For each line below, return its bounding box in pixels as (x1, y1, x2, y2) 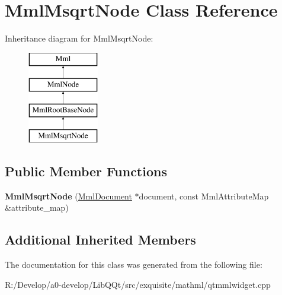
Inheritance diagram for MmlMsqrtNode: (5, 32, 153, 45)
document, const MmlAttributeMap (139, 189, 269, 202)
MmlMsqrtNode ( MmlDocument (5, 189, 132, 202)
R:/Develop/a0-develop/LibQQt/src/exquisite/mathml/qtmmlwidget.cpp (5, 278, 271, 290)
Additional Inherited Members (5, 230, 196, 249)
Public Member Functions (5, 161, 167, 180)
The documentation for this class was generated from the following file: (5, 258, 262, 271)
